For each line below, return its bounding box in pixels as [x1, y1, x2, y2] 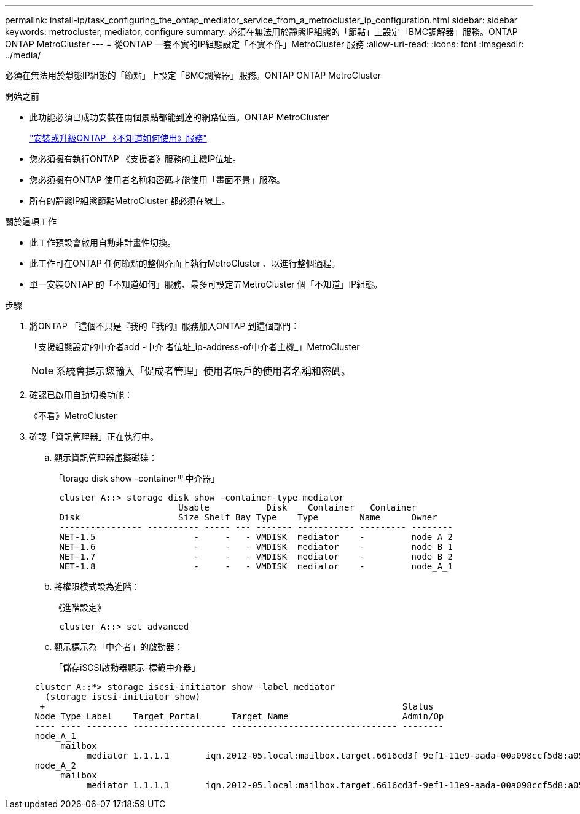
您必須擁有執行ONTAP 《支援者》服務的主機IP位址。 [29, 154, 241, 164]
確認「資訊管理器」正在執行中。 [29, 431, 159, 442]
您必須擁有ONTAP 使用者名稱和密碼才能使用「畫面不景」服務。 [29, 174, 285, 185]
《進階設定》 [54, 602, 106, 612]
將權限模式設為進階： [54, 581, 140, 592]
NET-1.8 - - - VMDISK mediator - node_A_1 [59, 562, 453, 571]
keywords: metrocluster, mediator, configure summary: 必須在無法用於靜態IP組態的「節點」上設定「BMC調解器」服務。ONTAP [5, 26, 518, 37]
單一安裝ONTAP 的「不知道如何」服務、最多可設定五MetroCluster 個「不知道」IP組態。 [29, 279, 383, 289]
